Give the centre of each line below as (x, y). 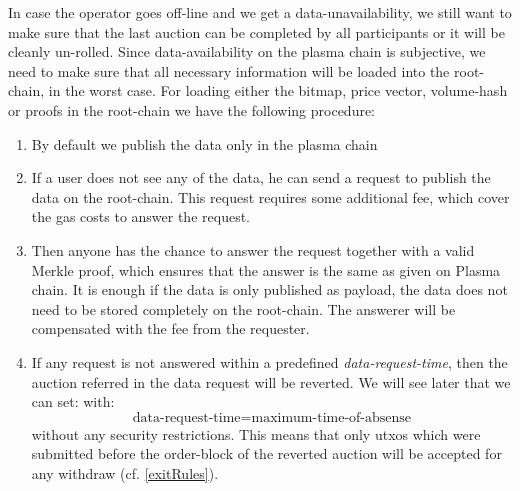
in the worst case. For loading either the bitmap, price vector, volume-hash (278, 90)
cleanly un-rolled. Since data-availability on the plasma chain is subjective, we (247, 51)
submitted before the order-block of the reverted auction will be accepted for (266, 453)
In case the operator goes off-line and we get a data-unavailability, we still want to (260, 12)
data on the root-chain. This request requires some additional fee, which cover (270, 196)
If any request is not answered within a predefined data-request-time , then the (269, 361)
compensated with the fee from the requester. (170, 328)
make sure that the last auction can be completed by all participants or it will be (256, 31)
